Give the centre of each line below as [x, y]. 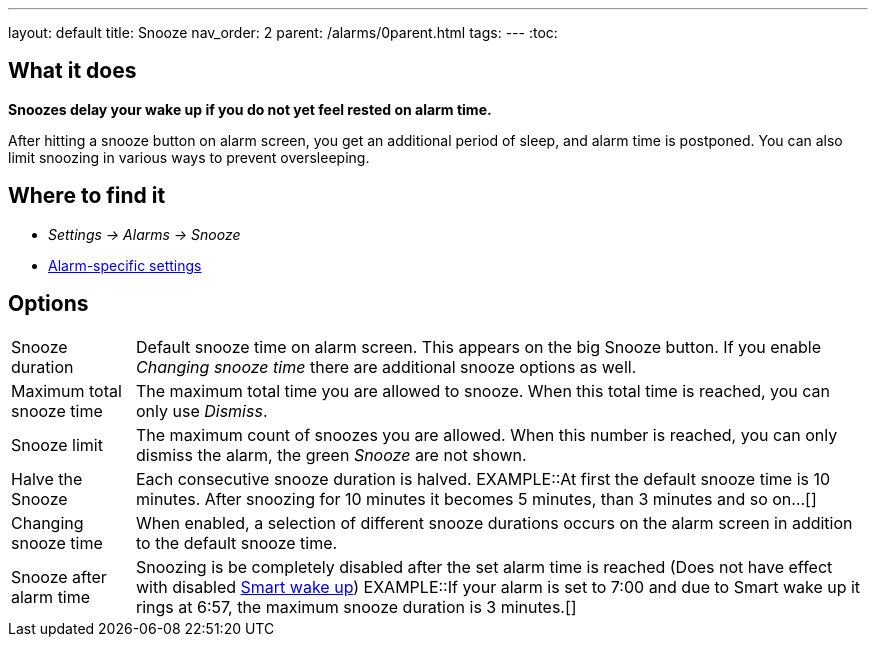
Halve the [47, 478]
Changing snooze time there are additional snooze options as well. [386, 366]
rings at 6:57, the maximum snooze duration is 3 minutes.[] [356, 606]
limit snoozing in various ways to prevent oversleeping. [189, 157]
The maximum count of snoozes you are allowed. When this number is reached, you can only [487, 434]
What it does [72, 71]
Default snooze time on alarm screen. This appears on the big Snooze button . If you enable [479, 346]
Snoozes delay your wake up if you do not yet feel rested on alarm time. [250, 109]
